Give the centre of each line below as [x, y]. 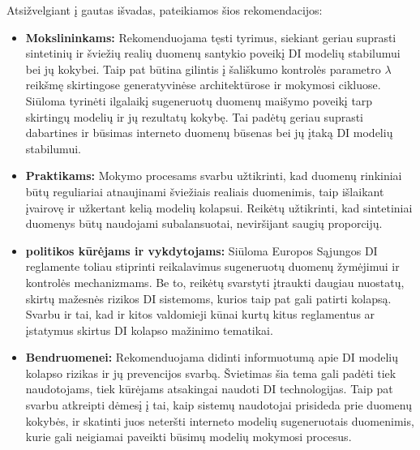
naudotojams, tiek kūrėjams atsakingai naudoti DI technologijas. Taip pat [209, 389]
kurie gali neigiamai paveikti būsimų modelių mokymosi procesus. [189, 437]
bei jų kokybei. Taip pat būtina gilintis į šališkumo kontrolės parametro [203, 69]
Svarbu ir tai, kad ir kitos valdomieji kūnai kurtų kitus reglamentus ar [200, 314]
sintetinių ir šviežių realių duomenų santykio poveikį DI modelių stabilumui [213, 53]
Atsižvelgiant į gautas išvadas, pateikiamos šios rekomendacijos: [165, 10]
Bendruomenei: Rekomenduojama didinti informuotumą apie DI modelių [212, 357]
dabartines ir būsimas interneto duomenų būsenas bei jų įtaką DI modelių [209, 133]
